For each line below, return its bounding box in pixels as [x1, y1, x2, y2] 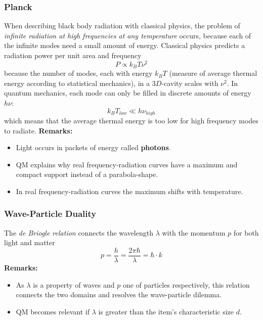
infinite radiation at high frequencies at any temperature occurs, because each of [4, 30, 251, 40]
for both [233, 227, 259, 238]
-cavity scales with [161, 77, 218, 88]
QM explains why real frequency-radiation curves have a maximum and [16, 159, 238, 169]
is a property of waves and [33, 279, 115, 290]
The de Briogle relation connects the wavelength [4, 227, 153, 238]
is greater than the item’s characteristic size [98, 306, 234, 316]
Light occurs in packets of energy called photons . [16, 142, 171, 153]
